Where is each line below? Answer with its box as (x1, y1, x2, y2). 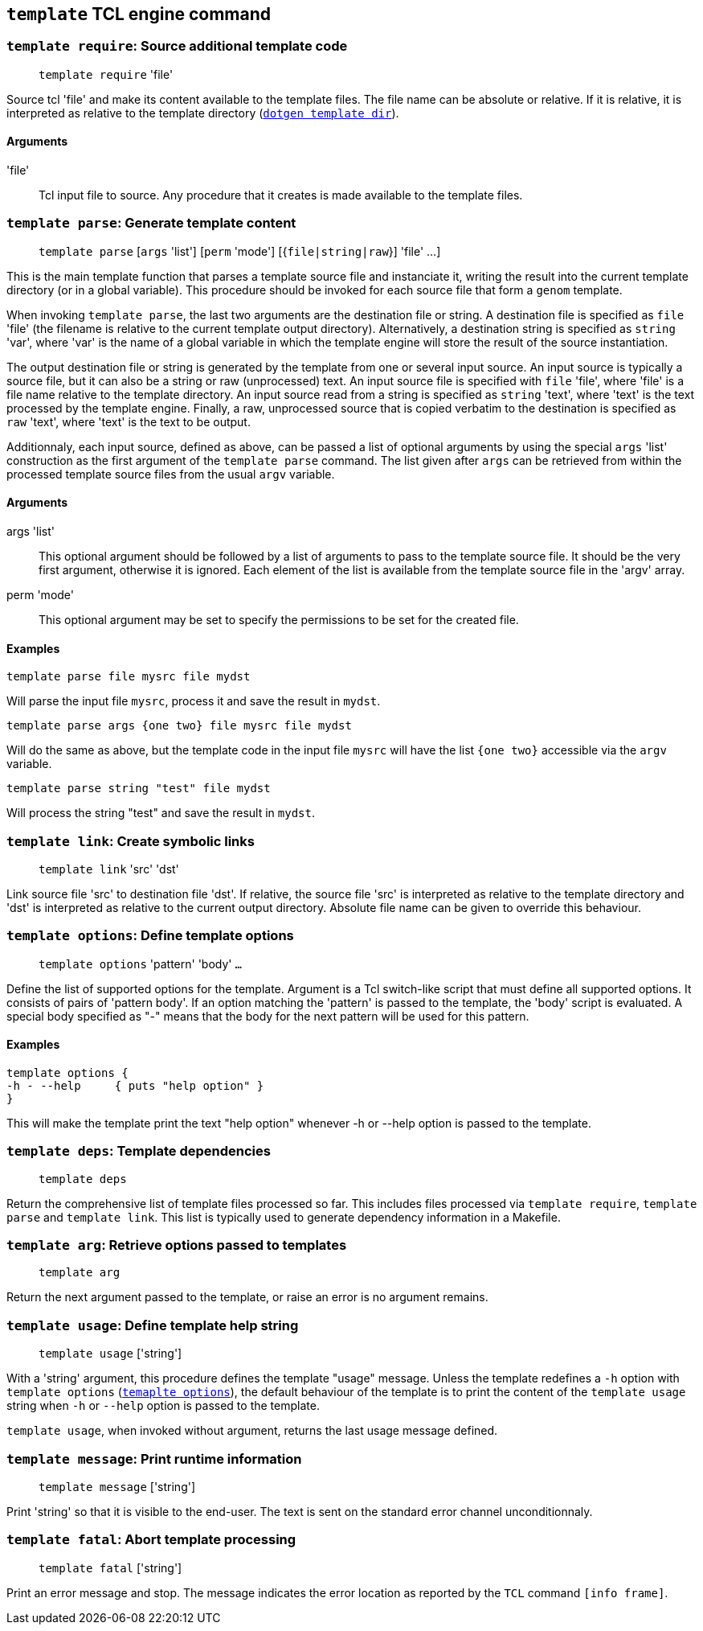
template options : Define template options (6, 927, 294, 944)
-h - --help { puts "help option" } (6, 1078, 264, 1092)
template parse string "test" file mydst (6, 782, 271, 795)
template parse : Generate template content (6, 215, 296, 232)
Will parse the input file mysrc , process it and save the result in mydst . (6, 694, 381, 709)
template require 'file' (39, 67, 174, 81)
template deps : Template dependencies (6, 1143, 271, 1160)
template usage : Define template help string (6, 1317, 299, 1333)
